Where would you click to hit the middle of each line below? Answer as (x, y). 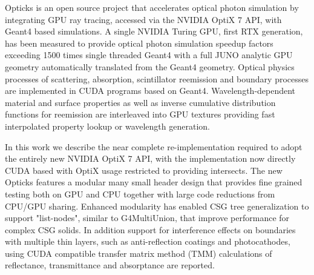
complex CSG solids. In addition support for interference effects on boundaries (150, 229)
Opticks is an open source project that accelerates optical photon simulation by (152, 7)
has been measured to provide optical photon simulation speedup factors (139, 43)
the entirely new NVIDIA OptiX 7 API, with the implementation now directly (150, 158)
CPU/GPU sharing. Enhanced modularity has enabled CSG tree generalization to (157, 206)
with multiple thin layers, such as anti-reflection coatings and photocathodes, (148, 241)
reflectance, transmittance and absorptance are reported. (110, 265)
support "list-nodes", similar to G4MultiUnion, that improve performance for (147, 218)
